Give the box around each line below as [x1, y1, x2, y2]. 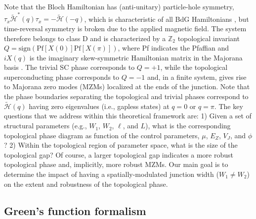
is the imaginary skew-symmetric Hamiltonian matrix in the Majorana [29, 52, 243, 62]
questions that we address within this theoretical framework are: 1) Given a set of [4, 110, 252, 121]
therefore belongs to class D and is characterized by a [4, 33, 166, 43]
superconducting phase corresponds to [4, 71, 120, 82]
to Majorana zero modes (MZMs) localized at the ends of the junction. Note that [4, 81, 250, 92]
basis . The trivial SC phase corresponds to [4, 62, 135, 72]
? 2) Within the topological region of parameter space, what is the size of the [4, 140, 238, 150]
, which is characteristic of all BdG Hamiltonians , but [84, 13, 249, 24]
